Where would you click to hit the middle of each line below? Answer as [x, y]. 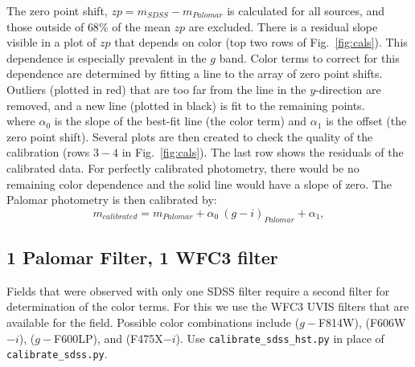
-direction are [348, 89]
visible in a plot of [51, 42]
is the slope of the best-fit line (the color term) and [181, 121]
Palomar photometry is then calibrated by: [112, 200]
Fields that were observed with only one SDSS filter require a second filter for [198, 290]
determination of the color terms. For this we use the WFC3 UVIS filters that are [208, 306]
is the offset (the [366, 121]
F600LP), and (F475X [109, 338]
